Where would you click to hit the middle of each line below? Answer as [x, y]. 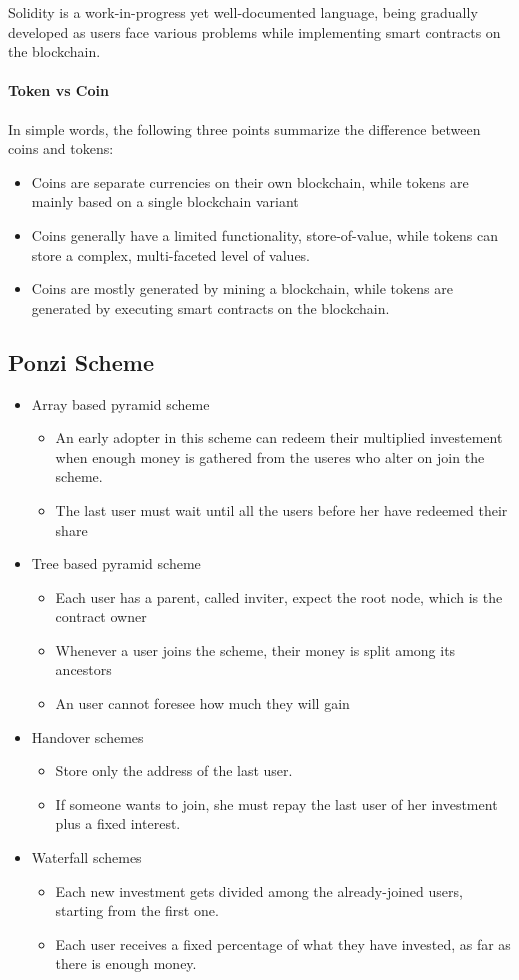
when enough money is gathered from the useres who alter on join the [270, 456]
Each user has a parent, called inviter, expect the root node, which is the [279, 596]
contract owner [101, 616]
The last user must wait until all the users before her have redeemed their [281, 509]
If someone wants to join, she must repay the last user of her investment [276, 803]
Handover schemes [87, 736]
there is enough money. [126, 963]
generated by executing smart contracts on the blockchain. [210, 307]
